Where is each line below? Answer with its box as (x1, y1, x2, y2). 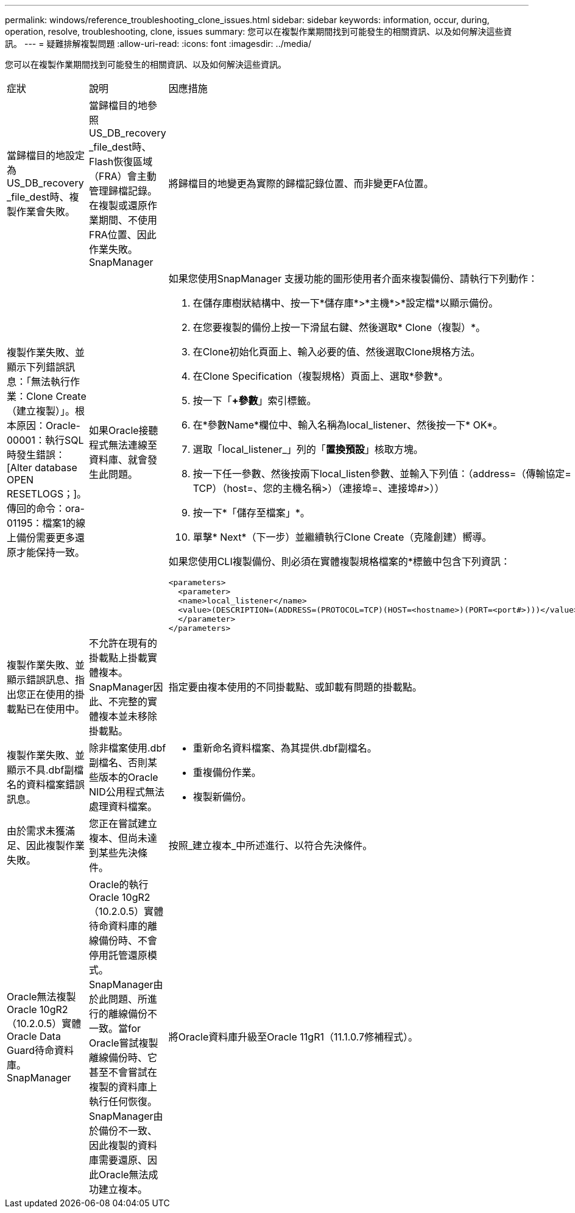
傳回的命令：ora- (7, 502, 85, 514)
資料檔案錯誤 (26, 778, 85, 791)
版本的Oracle (99, 771, 158, 783)
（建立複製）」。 (7, 405, 76, 417)
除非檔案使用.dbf (89, 742, 166, 754)
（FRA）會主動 (89, 170, 157, 182)
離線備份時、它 (89, 1051, 158, 1064)
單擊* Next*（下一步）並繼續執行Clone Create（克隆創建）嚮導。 (192, 531, 492, 543)
